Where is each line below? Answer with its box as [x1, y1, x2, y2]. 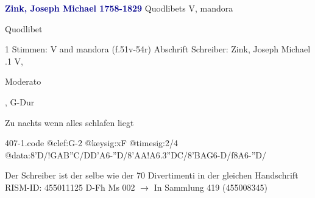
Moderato [5, 75, 41, 88]
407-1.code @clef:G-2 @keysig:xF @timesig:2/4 [5, 136, 178, 149]
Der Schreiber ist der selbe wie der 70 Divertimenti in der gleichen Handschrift [5, 169, 299, 182]
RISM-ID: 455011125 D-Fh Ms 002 [5, 180, 135, 193]
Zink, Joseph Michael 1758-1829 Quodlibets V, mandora [5, 2, 233, 14]
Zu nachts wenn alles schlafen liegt [5, 116, 134, 129]
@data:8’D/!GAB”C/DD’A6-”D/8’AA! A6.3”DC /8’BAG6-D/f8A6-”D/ [5, 148, 266, 161]
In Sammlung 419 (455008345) [154, 180, 267, 193]
